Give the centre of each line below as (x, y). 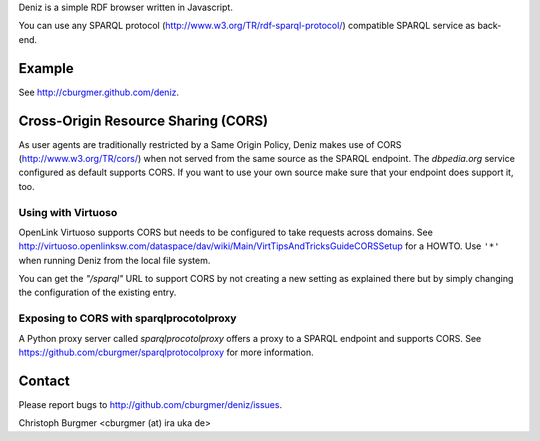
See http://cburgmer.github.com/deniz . (99, 92)
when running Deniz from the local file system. (114, 260)
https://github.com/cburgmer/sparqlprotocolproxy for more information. (166, 352)
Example (46, 68)
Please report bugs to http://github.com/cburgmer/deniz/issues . (150, 404)
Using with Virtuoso (68, 212)
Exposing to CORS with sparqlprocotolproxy (127, 318)
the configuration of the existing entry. (97, 292)
